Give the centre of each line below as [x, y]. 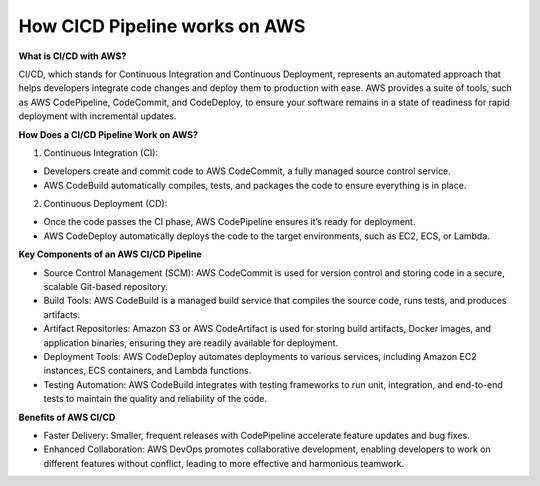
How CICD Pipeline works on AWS [162, 26]
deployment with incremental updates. [97, 116]
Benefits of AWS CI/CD [67, 417]
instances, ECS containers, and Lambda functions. [147, 371]
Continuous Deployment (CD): [105, 204]
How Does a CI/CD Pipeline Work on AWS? [108, 134]
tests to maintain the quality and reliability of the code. [155, 399]
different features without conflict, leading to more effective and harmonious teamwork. [224, 463]
